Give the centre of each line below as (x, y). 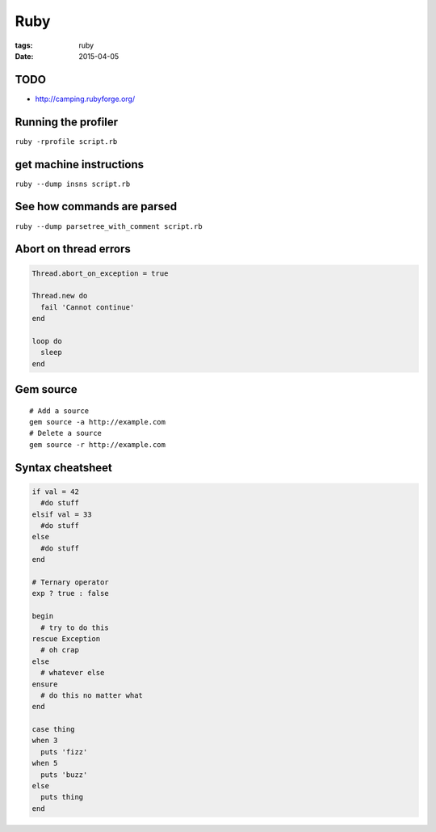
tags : (24, 45)
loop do (47, 341)
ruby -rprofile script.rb (66, 141)
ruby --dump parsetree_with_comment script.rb (109, 226)
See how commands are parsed (96, 207)
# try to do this (75, 627)
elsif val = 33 (62, 514)
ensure (45, 684)
